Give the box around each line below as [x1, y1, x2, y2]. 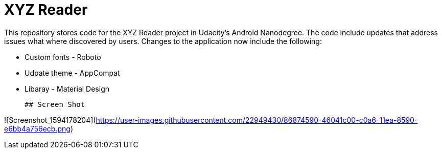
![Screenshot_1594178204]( [4, 115, 96, 124]
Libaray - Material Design [25, 84, 109, 93]
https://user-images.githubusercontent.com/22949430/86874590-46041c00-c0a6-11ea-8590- [96, 115, 418, 124]
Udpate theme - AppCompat [25, 68, 120, 77]
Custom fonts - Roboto [25, 52, 101, 61]
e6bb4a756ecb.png [4, 124, 71, 133]
